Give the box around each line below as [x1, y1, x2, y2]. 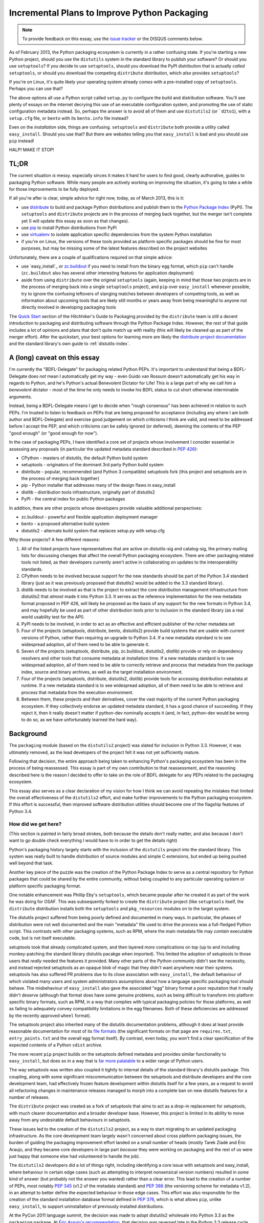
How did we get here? [9, 820, 62, 827]
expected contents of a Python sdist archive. [9, 1042, 103, 1048]
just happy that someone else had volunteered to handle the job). [9, 1154, 140, 1159]
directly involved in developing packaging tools [21, 304, 116, 310]
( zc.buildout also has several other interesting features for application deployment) [21, 270, 194, 276]
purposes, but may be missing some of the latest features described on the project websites [21, 245, 207, 251]
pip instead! [9, 138, 34, 144]
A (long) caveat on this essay [9, 354, 100, 362]
